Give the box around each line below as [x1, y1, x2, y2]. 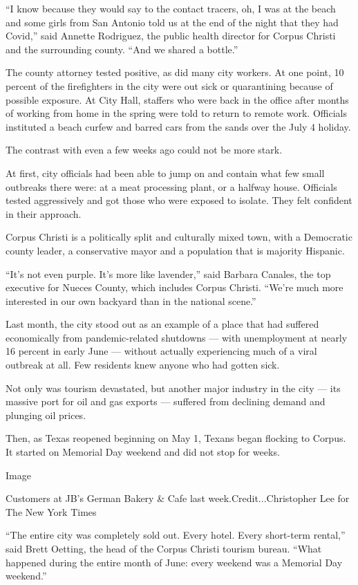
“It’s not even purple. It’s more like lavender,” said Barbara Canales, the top [6, 266, 331, 281]
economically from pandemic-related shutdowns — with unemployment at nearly [6, 330, 348, 344]
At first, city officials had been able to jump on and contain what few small [6, 165, 325, 180]
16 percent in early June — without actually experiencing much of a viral [6, 344, 317, 358]
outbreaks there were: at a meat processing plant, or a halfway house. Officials [6, 179, 337, 194]
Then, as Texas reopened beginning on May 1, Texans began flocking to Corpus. [6, 431, 346, 445]
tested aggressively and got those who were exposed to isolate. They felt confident [6, 193, 352, 207]
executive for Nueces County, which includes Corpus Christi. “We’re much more [6, 280, 343, 295]
